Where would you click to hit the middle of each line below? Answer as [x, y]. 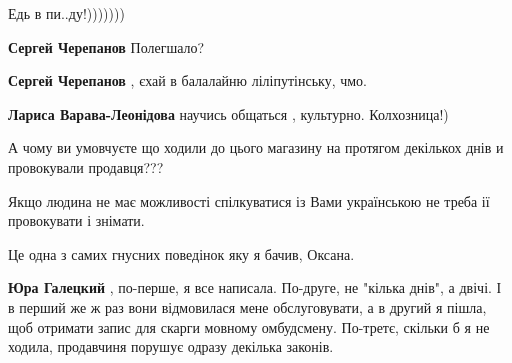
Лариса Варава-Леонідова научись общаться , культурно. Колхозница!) [228, 113]
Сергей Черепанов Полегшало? [106, 46]
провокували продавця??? [86, 166]
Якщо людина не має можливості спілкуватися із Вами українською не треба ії [249, 200]
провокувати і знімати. [76, 220]
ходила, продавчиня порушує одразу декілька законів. [171, 346]
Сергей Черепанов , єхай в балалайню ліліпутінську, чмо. [187, 80]
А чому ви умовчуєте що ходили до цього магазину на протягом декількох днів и [256, 147]
